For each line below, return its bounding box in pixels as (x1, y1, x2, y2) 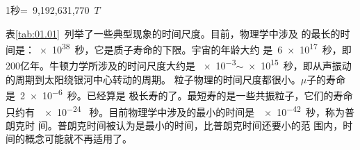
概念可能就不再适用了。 (24, 131, 132, 146)
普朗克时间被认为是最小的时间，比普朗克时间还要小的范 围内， (57, 117, 343, 132)
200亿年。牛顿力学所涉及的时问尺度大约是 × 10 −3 (6, 56, 236, 73)
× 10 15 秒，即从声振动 (248, 56, 352, 73)
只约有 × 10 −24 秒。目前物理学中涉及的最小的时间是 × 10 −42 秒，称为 (6, 102, 345, 119)
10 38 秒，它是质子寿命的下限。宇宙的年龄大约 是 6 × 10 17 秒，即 (51, 40, 352, 56)
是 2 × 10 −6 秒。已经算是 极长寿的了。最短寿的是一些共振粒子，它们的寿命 (6, 86, 353, 102)
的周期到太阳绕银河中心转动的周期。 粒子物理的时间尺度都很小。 (6, 72, 301, 86)
